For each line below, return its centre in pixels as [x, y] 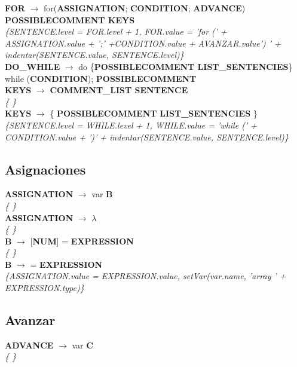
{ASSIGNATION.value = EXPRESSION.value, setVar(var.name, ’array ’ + [146, 276]
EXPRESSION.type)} [45, 288]
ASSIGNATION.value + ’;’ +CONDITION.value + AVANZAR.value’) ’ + [143, 43]
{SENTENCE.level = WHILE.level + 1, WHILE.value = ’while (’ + [131, 125]
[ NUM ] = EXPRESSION [82, 241]
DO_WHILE [33, 66]
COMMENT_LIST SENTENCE [119, 90]
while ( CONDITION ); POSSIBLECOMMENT [101, 78]
